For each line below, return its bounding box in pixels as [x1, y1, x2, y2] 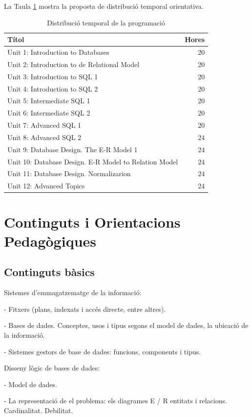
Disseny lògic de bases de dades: [4, 363, 100, 373]
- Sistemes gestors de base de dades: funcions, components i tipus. [4, 346, 201, 356]
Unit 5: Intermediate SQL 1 [7, 95, 90, 106]
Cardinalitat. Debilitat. [4, 405, 73, 415]
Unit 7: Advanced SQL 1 [7, 120, 82, 130]
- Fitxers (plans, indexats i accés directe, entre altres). [4, 303, 166, 314]
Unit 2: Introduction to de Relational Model [7, 59, 140, 69]
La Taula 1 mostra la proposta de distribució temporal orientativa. [4, 1, 204, 11]
